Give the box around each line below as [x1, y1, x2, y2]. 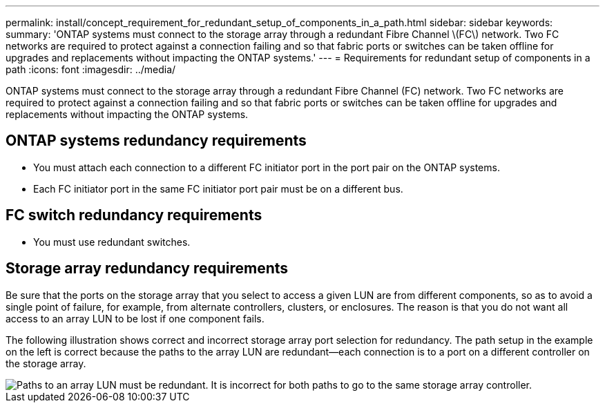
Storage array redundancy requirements [6, 260, 289, 278]
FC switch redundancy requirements [6, 206, 262, 224]
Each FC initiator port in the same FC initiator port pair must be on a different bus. [33, 182, 403, 195]
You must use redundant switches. [33, 235, 191, 248]
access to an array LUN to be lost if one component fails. [6, 312, 265, 324]
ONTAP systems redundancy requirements [6, 132, 307, 150]
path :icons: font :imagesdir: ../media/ [6, 64, 176, 75]
